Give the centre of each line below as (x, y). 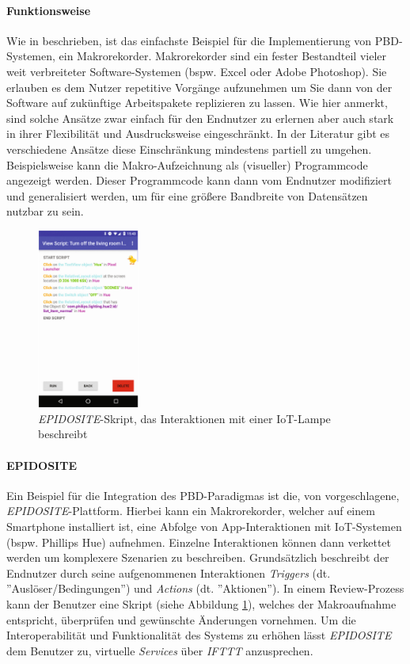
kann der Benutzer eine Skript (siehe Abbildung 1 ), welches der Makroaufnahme (201, 603)
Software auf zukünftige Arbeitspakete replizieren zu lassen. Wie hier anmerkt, (197, 103)
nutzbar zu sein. (45, 211)
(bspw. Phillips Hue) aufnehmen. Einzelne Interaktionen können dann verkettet (199, 542)
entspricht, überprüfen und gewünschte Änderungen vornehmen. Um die (181, 619)
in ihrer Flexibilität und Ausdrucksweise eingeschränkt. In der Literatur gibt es (198, 134)
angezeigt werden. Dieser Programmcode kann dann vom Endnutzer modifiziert (199, 180)
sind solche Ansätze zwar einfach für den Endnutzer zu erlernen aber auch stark (200, 118)
